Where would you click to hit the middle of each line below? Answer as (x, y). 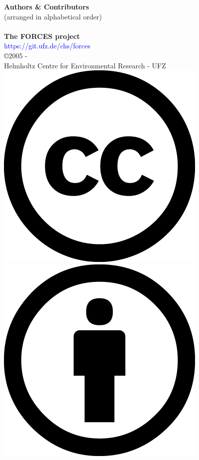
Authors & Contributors (47, 6)
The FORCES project (42, 36)
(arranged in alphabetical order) (53, 16)
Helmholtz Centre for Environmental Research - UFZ (85, 65)
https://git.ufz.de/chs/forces (47, 46)
